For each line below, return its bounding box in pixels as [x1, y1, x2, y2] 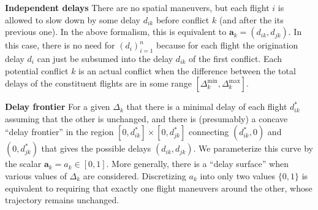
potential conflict [5, 64, 69, 77]
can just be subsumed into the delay [37, 52, 173, 64]
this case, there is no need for [5, 39, 115, 52]
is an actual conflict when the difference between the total [78, 64, 296, 77]
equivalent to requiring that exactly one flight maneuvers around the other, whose [5, 181, 312, 194]
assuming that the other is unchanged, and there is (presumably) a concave [5, 112, 288, 125]
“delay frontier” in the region [5, 125, 114, 138]
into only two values [200, 169, 276, 182]
